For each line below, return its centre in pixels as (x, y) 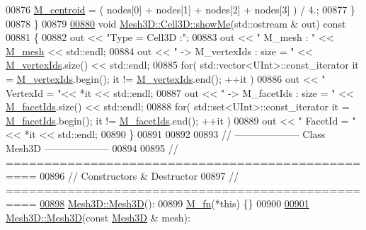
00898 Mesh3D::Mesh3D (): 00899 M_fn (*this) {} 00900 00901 (175, 203)
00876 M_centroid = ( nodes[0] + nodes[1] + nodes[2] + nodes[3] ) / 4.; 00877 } (181, 9)
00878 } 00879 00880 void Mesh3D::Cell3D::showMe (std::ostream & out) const (176, 23)
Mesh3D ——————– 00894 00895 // (92, 148)
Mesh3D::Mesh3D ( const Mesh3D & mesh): (98, 217)
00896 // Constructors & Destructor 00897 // (139, 176)
